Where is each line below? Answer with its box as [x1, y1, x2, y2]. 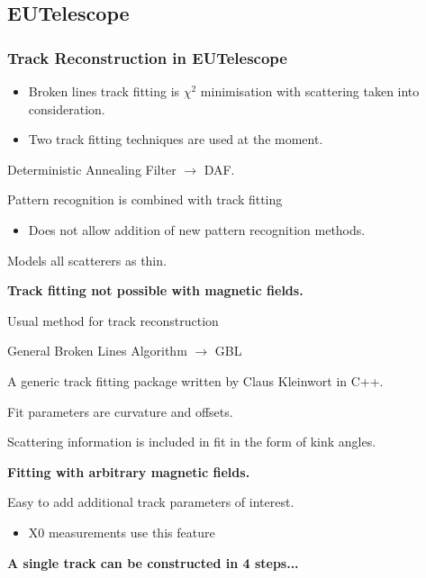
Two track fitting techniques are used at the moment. [28, 130, 323, 149]
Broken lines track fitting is [28, 82, 180, 100]
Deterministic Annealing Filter [7, 159, 177, 178]
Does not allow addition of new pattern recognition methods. [28, 220, 366, 239]
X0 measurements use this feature [28, 522, 215, 541]
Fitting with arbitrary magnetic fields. [7, 462, 250, 481]
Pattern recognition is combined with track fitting [7, 190, 283, 209]
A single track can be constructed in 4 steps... [7, 553, 299, 572]
